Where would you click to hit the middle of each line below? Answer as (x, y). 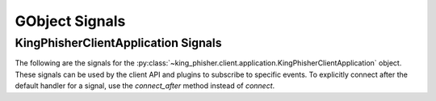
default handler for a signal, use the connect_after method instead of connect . (145, 86)
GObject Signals (70, 21)
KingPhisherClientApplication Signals (118, 43)
